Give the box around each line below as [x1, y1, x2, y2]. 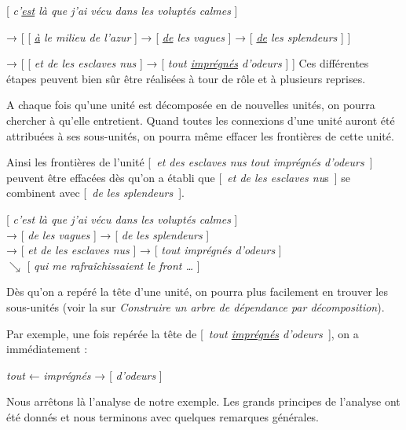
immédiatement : [6, 341, 88, 357]
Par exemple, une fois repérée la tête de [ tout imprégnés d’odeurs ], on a [6, 325, 359, 341]
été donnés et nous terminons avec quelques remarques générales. [6, 408, 320, 425]
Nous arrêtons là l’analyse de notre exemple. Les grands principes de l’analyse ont [6, 393, 401, 410]
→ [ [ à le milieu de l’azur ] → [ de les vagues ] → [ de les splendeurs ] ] [6, 28, 351, 45]
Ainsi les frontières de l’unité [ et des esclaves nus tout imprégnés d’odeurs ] [6, 154, 373, 170]
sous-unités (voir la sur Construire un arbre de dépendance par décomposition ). [6, 298, 385, 315]
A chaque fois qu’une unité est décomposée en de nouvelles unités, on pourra [6, 97, 375, 113]
